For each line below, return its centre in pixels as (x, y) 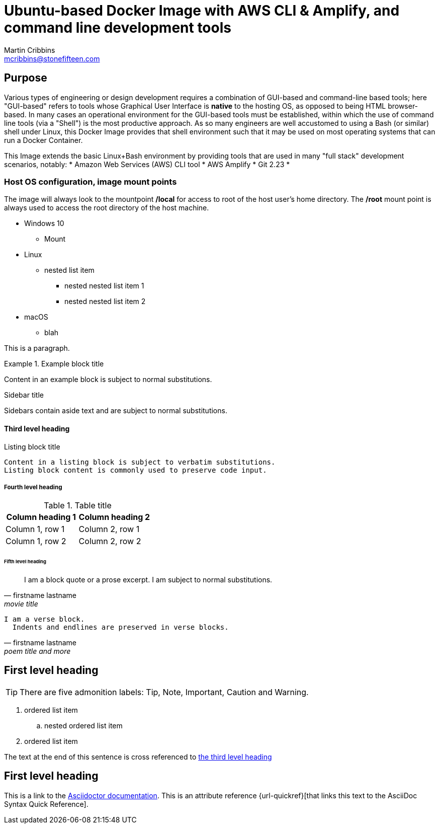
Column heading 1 (41, 517)
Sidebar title (24, 395)
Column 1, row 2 (36, 541)
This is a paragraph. (37, 348)
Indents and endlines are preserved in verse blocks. (120, 627)
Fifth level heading (25, 562)
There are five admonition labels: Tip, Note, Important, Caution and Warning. (164, 692)
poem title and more (37, 651)
